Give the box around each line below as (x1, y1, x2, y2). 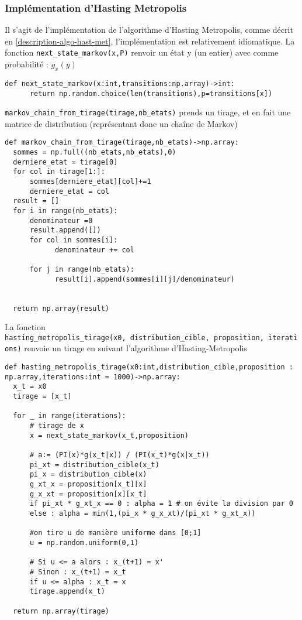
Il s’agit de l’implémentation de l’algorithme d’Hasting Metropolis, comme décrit (5, 23, 293, 36)
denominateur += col (54, 245, 134, 254)
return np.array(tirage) (13, 607, 109, 615)
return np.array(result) (13, 304, 109, 313)
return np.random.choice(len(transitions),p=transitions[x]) (29, 89, 273, 98)
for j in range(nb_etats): (29, 265, 134, 273)
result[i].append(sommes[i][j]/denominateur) (54, 275, 235, 283)
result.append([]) (29, 226, 101, 235)
